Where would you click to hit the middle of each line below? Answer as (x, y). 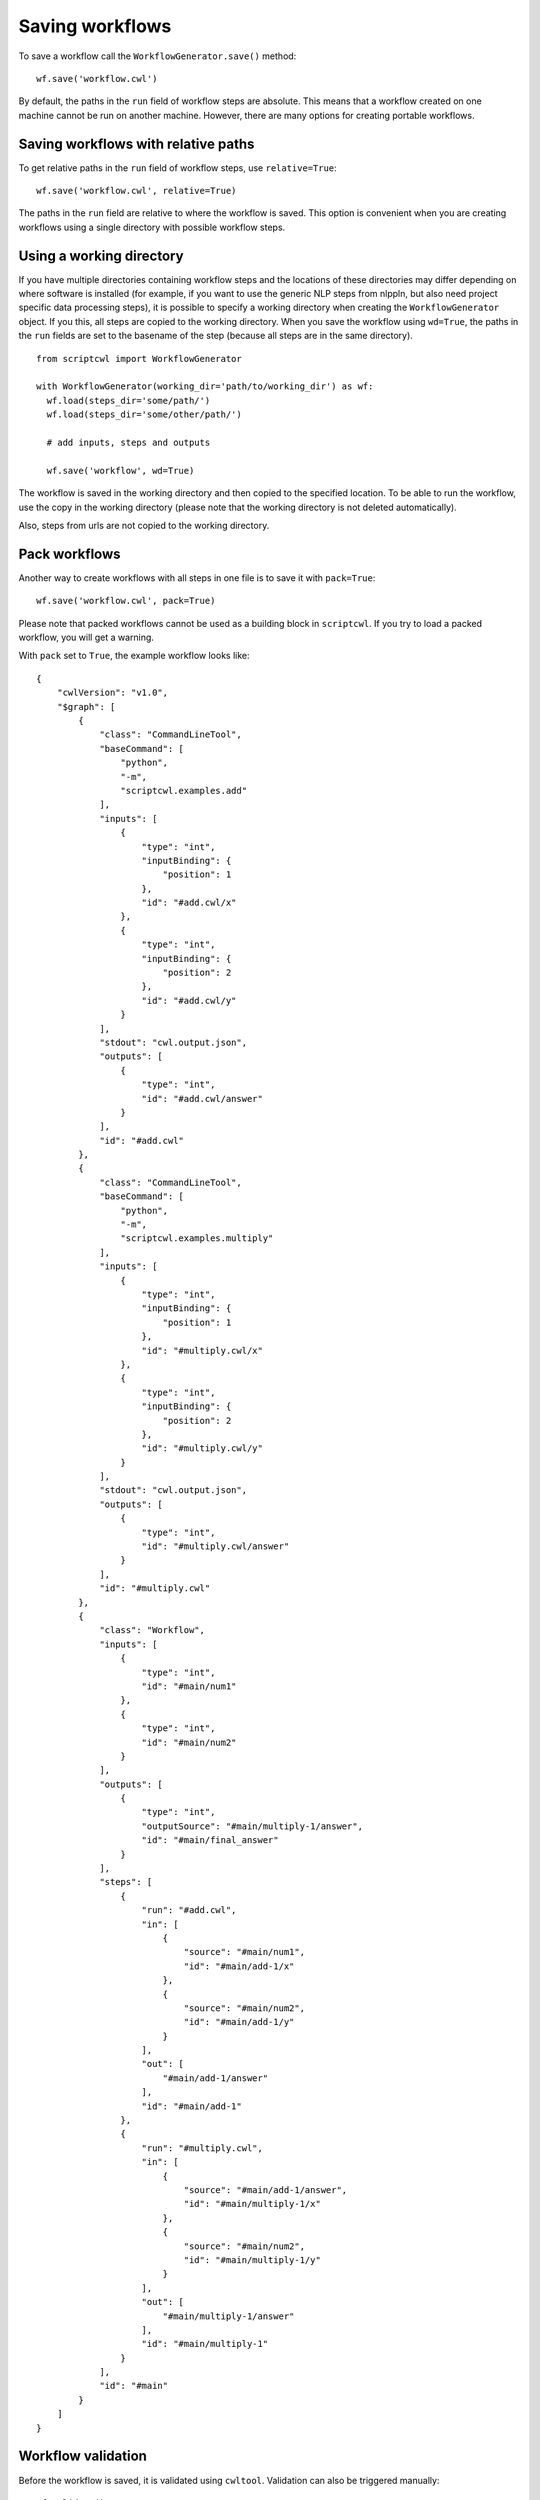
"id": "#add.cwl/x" (189, 903)
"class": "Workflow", (152, 1630)
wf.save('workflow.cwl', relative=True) (136, 191)
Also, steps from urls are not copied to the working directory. (144, 525)
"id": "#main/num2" (189, 1742)
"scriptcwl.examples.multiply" (197, 1238)
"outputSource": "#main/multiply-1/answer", (252, 1826)
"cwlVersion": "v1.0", (112, 693)
